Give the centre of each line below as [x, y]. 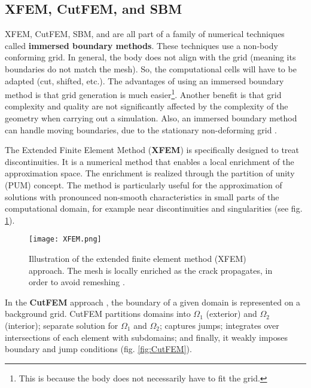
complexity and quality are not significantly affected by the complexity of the [147, 106]
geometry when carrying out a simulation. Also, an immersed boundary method [151, 118]
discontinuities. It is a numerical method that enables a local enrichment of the [150, 161]
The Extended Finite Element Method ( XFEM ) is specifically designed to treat [152, 150]
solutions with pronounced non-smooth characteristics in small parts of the [142, 196]
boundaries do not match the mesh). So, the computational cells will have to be [151, 68]
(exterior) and [231, 314]
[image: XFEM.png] [65, 239]
